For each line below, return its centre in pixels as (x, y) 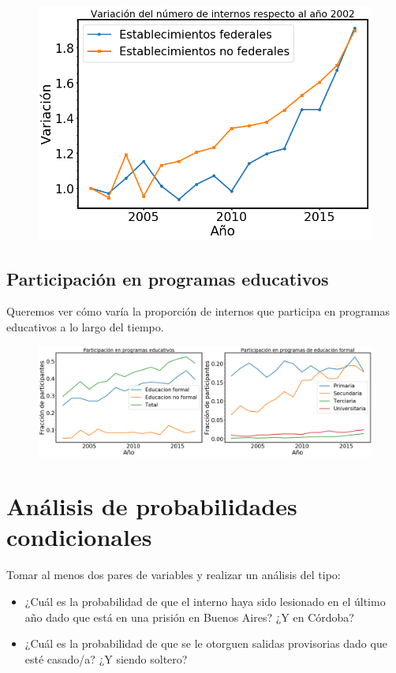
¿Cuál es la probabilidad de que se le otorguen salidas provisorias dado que (206, 643)
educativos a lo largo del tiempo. (85, 326)
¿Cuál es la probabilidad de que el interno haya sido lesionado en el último (205, 602)
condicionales (79, 537)
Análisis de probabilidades (152, 506)
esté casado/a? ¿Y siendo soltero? (106, 658)
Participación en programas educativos (168, 278)
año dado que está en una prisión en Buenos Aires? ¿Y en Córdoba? (189, 617)
